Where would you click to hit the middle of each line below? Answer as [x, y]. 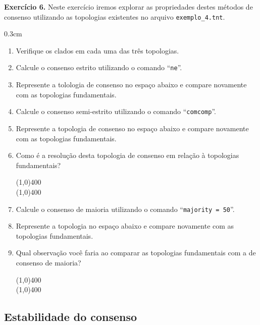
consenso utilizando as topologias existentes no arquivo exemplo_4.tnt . [115, 16]
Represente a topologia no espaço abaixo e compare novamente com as [125, 226]
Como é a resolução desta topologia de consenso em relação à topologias [127, 155]
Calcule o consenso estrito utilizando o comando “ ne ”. [99, 67]
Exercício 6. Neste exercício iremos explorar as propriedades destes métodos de [128, 7]
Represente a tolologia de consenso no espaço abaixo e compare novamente [131, 85]
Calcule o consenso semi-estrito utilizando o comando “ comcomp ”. [116, 111]
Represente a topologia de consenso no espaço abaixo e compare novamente [132, 128]
